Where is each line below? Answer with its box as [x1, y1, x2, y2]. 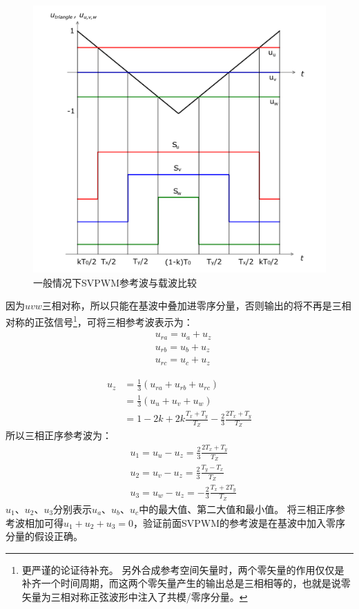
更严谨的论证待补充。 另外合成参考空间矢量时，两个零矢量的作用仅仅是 [21, 562, 345, 577]
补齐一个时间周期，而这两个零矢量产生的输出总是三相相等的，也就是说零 [21, 576, 351, 590]
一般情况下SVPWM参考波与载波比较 [33, 275, 197, 289]
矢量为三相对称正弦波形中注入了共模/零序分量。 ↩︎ [21, 589, 248, 603]
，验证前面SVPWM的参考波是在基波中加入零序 [133, 515, 346, 530]
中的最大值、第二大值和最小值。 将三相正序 [139, 501, 336, 516]
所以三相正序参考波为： [6, 428, 112, 443]
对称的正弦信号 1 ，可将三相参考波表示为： [6, 312, 193, 329]
